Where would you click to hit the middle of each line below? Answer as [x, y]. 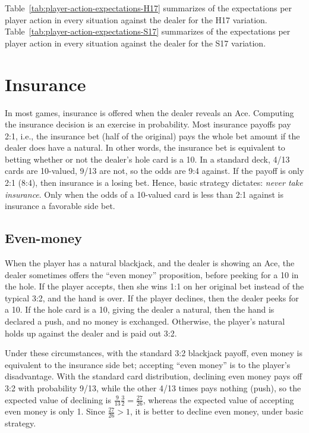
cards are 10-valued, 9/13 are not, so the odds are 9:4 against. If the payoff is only [154, 171]
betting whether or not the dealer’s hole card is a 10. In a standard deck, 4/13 [147, 159]
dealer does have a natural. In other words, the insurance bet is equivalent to [145, 147]
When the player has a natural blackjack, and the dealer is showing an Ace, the [150, 263]
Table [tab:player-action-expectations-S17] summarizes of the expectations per [148, 31]
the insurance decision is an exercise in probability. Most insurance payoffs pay [148, 124]
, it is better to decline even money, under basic [217, 411]
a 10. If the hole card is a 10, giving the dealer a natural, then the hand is [140, 309]
